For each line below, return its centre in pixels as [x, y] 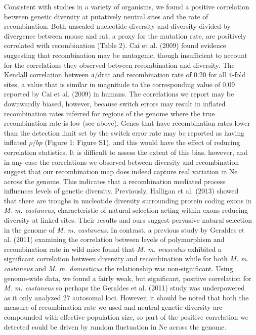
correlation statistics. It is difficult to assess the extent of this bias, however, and [126, 152]
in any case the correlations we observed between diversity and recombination [122, 162]
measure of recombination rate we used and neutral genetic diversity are [113, 307]
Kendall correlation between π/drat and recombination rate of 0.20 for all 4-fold [125, 74]
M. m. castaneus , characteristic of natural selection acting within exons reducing [126, 210]
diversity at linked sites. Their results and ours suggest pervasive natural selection [128, 220]
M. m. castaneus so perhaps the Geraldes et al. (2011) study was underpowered [124, 288]
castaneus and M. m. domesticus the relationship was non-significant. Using [119, 268]
